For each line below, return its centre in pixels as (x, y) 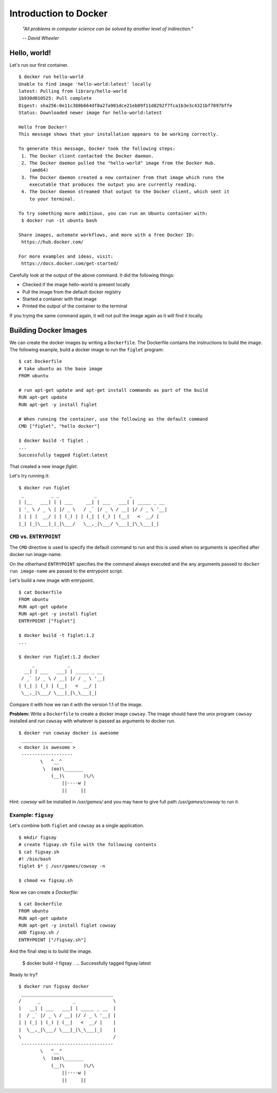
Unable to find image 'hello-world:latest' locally (85, 84)
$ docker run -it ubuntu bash (59, 220)
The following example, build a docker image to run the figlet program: (87, 350)
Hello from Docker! (43, 127)
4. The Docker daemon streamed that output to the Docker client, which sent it (125, 192)
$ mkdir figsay (38, 837)
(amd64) (39, 170)
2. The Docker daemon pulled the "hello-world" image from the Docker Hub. (119, 163)
